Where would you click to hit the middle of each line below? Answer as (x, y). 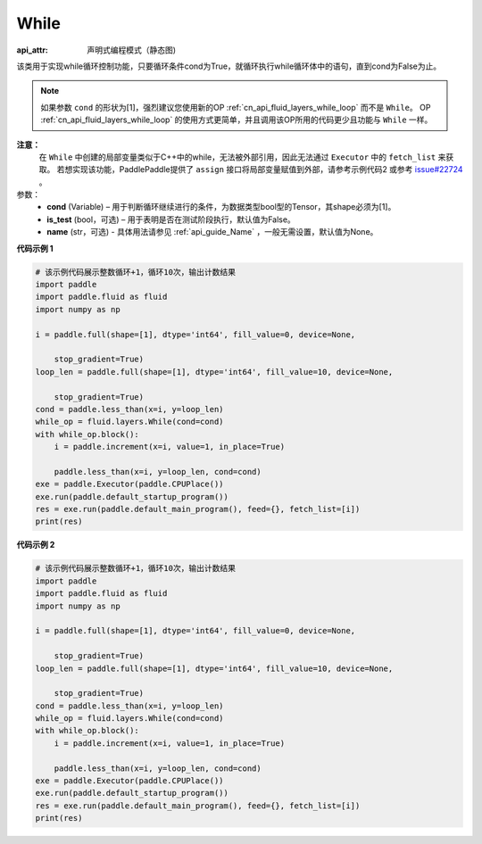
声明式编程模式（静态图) (132, 50)
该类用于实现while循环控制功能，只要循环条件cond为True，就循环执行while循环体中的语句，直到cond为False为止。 (229, 66)
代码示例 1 (35, 248)
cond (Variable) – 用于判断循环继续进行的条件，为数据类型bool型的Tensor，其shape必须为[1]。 (221, 207)
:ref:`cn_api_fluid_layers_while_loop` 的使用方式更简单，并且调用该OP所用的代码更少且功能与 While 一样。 (237, 120)
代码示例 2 (36, 545)
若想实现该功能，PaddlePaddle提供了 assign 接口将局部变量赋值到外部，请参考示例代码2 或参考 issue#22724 (260, 170)
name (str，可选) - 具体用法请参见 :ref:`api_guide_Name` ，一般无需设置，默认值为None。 (212, 232)
